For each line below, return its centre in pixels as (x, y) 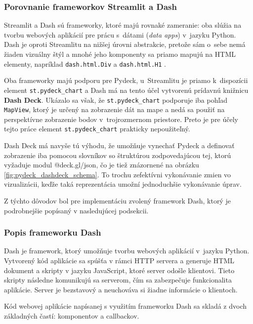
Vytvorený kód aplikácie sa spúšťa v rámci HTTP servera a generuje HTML (119, 261)
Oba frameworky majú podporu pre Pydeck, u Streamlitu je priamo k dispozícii (126, 80)
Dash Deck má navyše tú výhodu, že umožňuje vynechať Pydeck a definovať (119, 145)
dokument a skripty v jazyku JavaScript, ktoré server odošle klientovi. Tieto (119, 270)
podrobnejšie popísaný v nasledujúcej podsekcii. (76, 210)
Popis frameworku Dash (53, 232)
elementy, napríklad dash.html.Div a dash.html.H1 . (85, 63)
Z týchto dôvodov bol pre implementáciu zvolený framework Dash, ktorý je (117, 201)
